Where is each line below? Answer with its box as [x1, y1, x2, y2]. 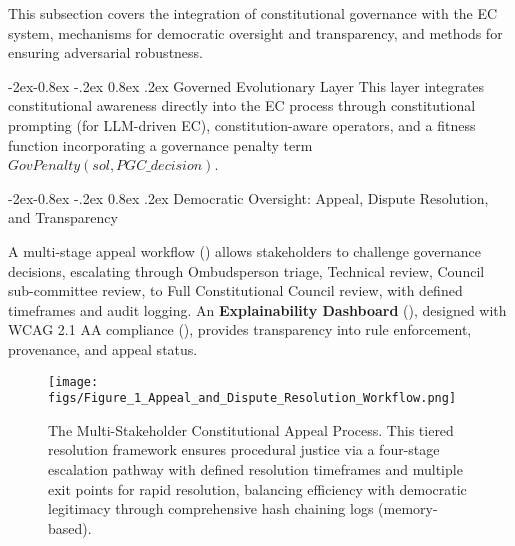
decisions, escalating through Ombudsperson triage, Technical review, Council [8, 260, 485, 281]
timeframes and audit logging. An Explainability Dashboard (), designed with [8, 299, 507, 320]
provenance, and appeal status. [8, 338, 198, 359]
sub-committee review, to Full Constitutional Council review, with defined [8, 280, 463, 301]
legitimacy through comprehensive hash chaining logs [48, 498, 374, 519]
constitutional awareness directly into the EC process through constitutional [8, 95, 476, 116]
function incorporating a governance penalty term [8, 134, 313, 155]
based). [48, 517, 92, 538]
